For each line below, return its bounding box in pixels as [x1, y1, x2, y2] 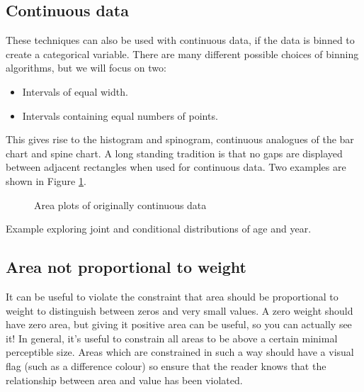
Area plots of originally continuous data [34, 197, 207, 212]
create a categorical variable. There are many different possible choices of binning [6, 46, 359, 61]
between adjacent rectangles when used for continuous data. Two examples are [6, 159, 346, 174]
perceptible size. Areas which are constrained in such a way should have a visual [6, 345, 354, 359]
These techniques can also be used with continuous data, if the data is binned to [6, 33, 355, 47]
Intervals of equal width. [22, 84, 128, 99]
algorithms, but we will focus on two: [6, 60, 166, 75]
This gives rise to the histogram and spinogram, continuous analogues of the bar [6, 132, 354, 147]
